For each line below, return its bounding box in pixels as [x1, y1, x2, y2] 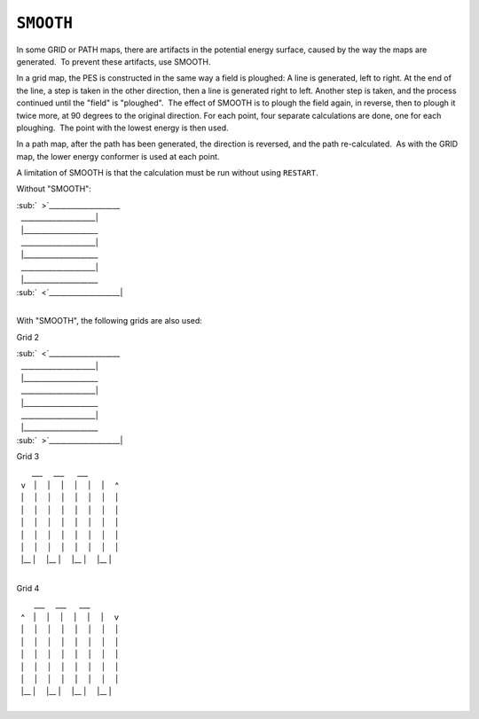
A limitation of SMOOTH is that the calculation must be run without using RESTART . [16, 168, 318, 178]
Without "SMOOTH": [16, 184, 92, 194]
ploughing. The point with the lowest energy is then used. [16, 122, 230, 133]
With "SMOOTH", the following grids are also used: [16, 316, 203, 326]
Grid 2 [16, 332, 40, 342]
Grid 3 [16, 451, 40, 462]
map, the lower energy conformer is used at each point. [16, 151, 220, 161]
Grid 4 [16, 583, 40, 594]
